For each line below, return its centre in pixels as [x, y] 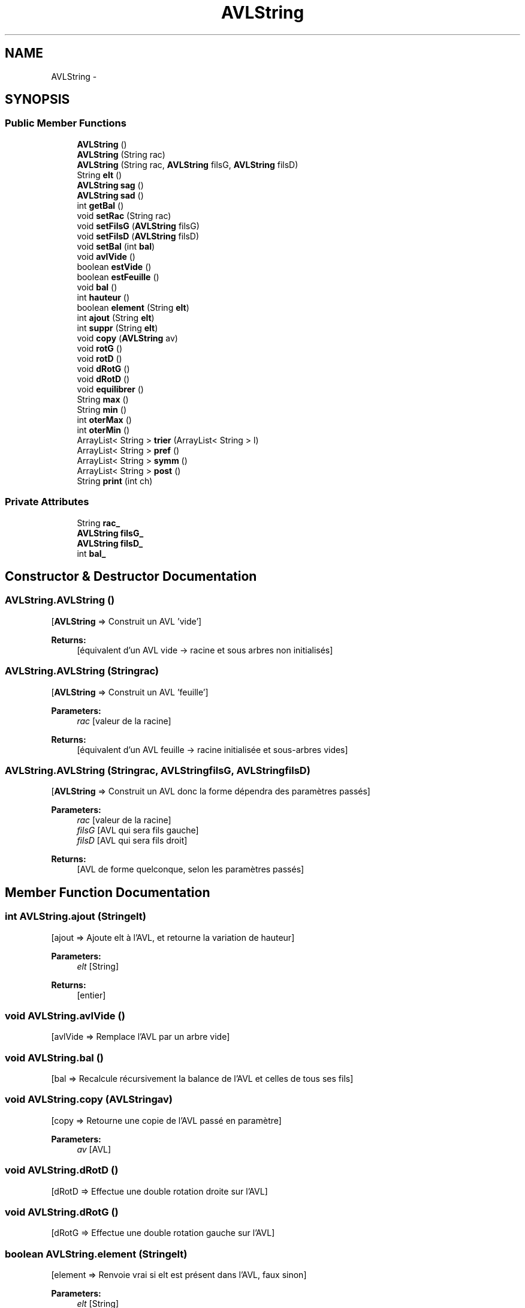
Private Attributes [47, 502]
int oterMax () [104, 419]
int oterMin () [103, 430]
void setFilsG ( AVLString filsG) [138, 226]
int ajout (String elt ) [116, 317]
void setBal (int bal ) [116, 246]
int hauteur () [103, 297]
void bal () [97, 287]
